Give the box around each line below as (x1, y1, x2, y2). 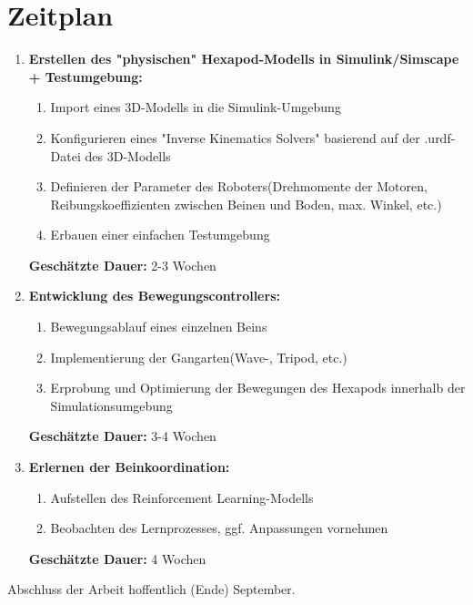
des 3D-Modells (85, 146, 171, 165)
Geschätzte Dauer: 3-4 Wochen (28, 426, 216, 446)
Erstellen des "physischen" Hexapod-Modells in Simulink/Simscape (28, 49, 459, 68)
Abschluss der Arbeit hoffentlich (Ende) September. (7, 579, 296, 599)
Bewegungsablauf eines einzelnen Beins (50, 317, 267, 336)
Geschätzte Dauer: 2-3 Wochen (28, 255, 216, 274)
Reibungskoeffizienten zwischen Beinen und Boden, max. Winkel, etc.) (50, 194, 442, 213)
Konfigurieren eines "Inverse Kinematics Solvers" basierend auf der (50, 128, 420, 147)
